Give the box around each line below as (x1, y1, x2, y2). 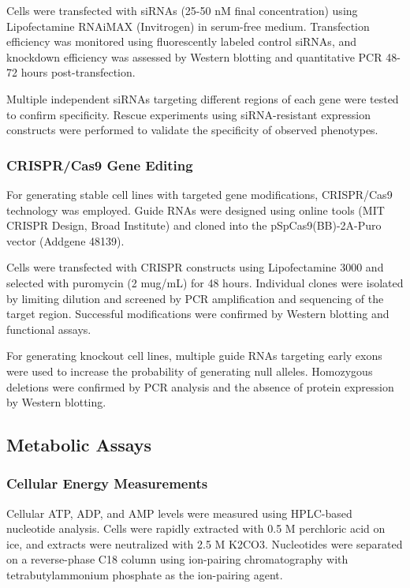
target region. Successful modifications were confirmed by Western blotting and (6, 305, 389, 322)
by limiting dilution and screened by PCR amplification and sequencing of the (6, 290, 384, 306)
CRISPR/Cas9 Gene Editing (6, 155, 193, 174)
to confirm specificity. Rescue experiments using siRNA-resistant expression (6, 106, 371, 122)
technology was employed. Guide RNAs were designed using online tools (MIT (6, 201, 385, 218)
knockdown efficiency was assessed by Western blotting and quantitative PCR (6, 48, 382, 65)
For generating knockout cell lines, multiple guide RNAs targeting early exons (6, 347, 382, 364)
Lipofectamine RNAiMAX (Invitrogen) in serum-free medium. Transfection (6, 17, 370, 34)
